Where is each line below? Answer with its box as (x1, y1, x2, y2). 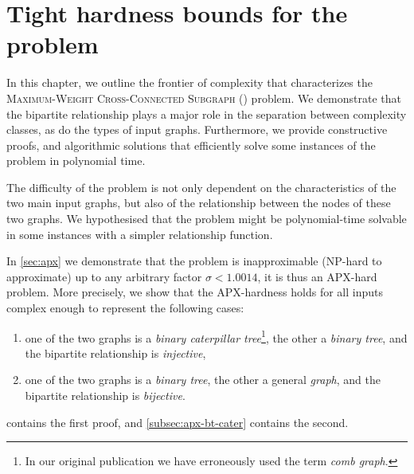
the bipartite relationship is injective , (25, 344, 206, 361)
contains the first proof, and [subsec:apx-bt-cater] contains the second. (6, 413, 349, 430)
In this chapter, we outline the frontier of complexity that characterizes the (6, 74, 373, 91)
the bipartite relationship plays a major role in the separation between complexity (6, 105, 407, 122)
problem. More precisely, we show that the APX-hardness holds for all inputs (6, 284, 383, 300)
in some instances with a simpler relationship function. (6, 225, 273, 242)
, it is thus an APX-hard (257, 268, 377, 284)
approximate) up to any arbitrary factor (6, 268, 202, 284)
